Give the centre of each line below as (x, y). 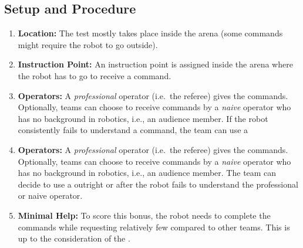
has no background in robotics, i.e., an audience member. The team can (147, 173)
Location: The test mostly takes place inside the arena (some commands (150, 33)
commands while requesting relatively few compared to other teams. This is (154, 227)
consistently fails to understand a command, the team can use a (133, 130)
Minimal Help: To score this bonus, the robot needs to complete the (144, 215)
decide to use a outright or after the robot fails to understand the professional (158, 184)
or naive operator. (50, 196)
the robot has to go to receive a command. (95, 75)
